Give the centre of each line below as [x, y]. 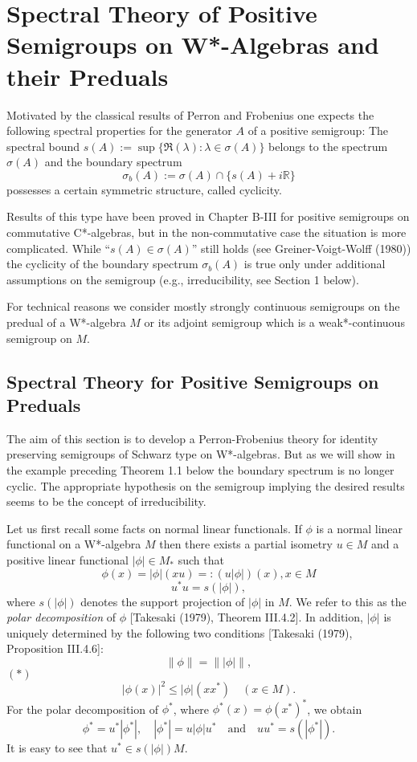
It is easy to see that [57, 748]
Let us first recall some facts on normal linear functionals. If [154, 528]
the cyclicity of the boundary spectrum [102, 264]
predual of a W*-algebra [66, 322]
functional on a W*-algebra [74, 544]
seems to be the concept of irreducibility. [106, 501]
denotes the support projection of [163, 601]
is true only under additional [315, 264]
